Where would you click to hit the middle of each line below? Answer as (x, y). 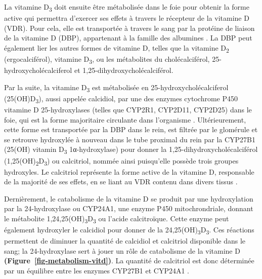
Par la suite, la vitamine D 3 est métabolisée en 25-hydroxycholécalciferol (116, 88)
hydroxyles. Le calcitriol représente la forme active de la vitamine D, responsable (129, 171)
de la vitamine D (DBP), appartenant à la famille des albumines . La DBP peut (128, 38)
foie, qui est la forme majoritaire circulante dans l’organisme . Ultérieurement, (125, 119)
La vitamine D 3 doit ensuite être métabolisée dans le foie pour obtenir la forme (127, 7)
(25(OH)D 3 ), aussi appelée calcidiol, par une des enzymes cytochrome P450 (121, 99)
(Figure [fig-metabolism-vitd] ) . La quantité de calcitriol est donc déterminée (129, 261)
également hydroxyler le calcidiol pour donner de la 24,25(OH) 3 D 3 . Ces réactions (129, 230)
